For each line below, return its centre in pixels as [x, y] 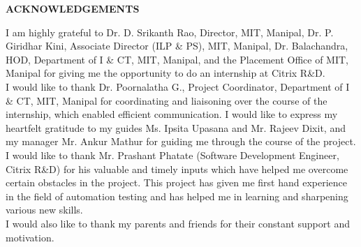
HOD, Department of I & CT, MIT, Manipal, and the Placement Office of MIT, [177, 59]
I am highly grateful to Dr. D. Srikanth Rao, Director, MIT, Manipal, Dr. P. [170, 32]
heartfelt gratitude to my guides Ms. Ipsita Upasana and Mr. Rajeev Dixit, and [176, 127]
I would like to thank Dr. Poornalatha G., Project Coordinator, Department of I [178, 86]
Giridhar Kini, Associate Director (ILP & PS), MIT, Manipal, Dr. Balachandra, [177, 46]
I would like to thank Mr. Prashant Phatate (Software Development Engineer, [172, 155]
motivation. [30, 237]
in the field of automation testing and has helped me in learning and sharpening [177, 196]
